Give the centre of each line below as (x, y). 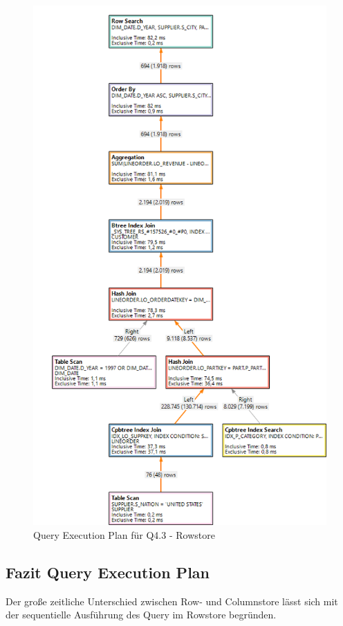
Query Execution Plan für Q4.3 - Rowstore (124, 534)
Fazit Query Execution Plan (108, 572)
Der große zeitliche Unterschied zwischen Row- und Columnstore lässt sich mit (172, 601)
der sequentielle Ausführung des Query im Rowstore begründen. (141, 615)
